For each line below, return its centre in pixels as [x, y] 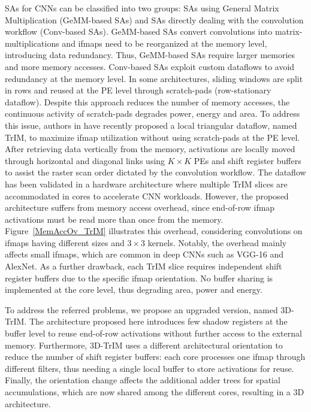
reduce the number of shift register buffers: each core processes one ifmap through [155, 357]
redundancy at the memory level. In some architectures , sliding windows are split [154, 78]
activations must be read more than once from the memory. [114, 219]
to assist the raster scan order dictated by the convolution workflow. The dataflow [155, 172]
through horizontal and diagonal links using [85, 160]
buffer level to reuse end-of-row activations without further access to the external [153, 333]
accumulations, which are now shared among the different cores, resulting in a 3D [155, 392]
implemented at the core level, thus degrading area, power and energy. [134, 290]
